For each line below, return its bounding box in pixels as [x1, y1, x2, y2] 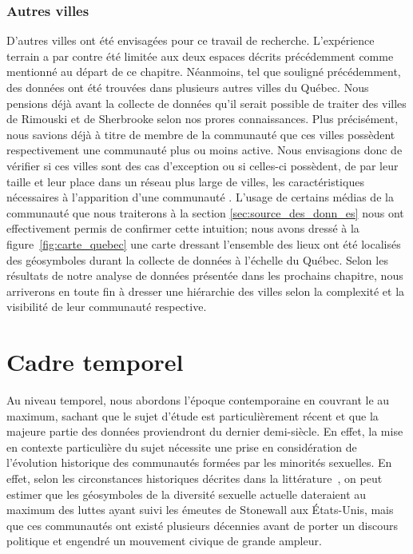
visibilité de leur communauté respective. [6, 298, 207, 315]
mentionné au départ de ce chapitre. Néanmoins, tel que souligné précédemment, [6, 63, 401, 80]
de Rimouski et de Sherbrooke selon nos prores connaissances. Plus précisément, [6, 110, 399, 127]
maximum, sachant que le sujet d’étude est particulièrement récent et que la [6, 407, 379, 424]
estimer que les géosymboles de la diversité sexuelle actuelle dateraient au [6, 485, 367, 502]
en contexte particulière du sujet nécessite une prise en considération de [6, 438, 357, 455]
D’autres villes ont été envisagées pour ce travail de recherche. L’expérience [6, 32, 375, 49]
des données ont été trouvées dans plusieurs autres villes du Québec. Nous [6, 79, 369, 95]
